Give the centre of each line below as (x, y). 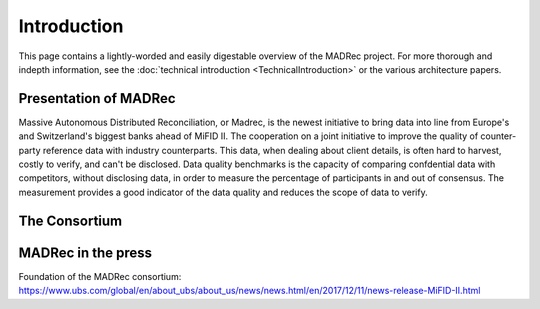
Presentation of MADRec (97, 98)
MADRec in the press (85, 252)
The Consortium (70, 220)
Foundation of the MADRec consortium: (100, 276)
